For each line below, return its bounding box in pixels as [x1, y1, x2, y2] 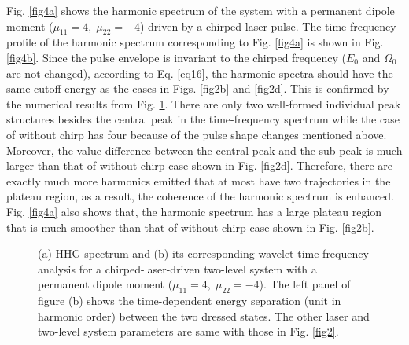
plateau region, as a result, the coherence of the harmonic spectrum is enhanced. [6, 188, 394, 204]
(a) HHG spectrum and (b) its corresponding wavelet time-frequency [38, 245, 369, 262]
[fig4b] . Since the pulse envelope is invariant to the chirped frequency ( [6, 49, 346, 65]
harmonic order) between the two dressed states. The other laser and [38, 307, 370, 324]
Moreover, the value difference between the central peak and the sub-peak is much [6, 141, 403, 158]
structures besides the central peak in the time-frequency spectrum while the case [6, 111, 400, 127]
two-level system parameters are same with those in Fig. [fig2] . [38, 323, 339, 339]
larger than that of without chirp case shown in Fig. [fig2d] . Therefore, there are [6, 157, 393, 174]
